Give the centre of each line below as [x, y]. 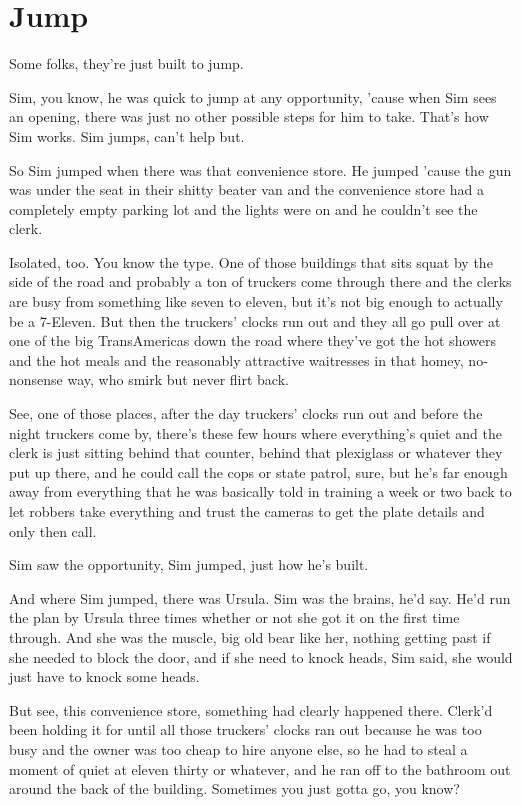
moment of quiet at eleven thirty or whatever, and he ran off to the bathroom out [260, 768]
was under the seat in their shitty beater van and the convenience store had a [246, 189]
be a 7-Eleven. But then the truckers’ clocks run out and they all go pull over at [255, 320]
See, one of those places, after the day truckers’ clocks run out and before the [246, 413]
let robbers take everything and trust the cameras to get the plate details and [247, 511]
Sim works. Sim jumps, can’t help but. [127, 135]
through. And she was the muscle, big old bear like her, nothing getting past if [250, 636]
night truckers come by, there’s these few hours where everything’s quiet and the [255, 432]
